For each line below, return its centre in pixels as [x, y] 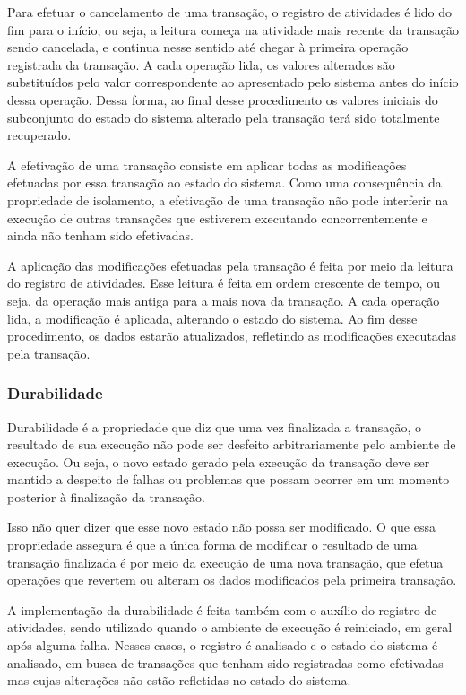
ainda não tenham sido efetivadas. [100, 235]
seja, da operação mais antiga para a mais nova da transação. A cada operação [224, 300]
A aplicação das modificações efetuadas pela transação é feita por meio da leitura [230, 265]
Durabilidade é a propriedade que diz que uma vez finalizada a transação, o [215, 426]
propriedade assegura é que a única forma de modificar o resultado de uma [212, 545]
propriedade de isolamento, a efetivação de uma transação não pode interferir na [228, 200]
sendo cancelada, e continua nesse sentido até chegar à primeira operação [208, 47]
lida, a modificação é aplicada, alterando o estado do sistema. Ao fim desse [212, 318]
